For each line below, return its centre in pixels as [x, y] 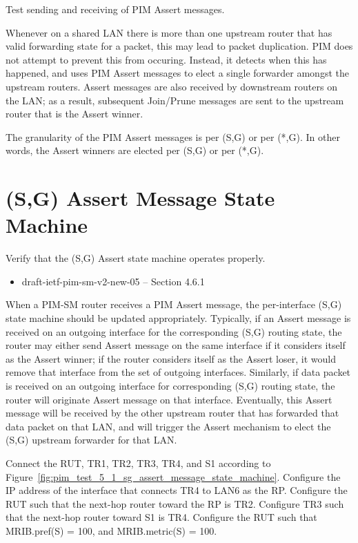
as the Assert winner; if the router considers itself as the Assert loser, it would [171, 358]
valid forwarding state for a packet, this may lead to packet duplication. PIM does [179, 46]
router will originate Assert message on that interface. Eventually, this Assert [169, 399]
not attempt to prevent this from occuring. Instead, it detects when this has [166, 59]
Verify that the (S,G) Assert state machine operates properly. [136, 258]
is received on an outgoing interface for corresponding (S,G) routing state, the [170, 385]
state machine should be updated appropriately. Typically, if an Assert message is [178, 318]
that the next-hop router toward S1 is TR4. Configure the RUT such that [161, 517]
